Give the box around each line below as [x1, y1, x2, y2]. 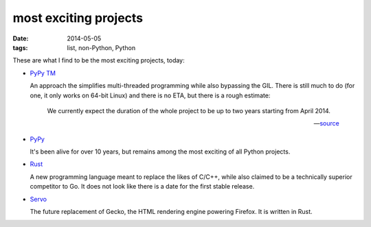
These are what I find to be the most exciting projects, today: [12, 56, 185, 64]
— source [313, 119, 339, 128]
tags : [12, 43, 28, 51]
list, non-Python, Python [67, 43, 136, 51]
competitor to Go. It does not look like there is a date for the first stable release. [30, 182, 255, 191]
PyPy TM [30, 69, 56, 77]
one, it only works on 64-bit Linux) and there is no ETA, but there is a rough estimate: [30, 91, 271, 99]
